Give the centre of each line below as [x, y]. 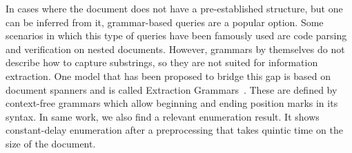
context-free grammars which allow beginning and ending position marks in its [172, 103]
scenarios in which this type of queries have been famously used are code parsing [176, 35]
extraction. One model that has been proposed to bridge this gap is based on [168, 75]
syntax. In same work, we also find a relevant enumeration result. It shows [163, 116]
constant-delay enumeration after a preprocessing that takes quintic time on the [174, 130]
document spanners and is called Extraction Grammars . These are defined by [172, 89]
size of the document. [51, 143]
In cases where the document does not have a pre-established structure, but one [174, 8]
